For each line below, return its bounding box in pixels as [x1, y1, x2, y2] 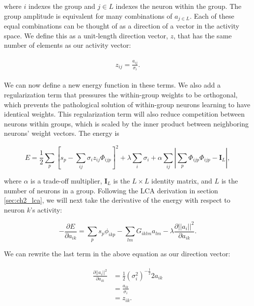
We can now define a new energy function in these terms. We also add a [4, 80, 221, 90]
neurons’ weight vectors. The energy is [4, 128, 119, 138]
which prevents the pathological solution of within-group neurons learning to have [4, 99, 251, 109]
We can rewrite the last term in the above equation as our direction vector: [4, 248, 230, 258]
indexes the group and [28, 1, 95, 11]
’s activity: [30, 204, 62, 214]
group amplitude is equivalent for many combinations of [4, 10, 172, 21]
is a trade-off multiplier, [30, 176, 102, 186]
